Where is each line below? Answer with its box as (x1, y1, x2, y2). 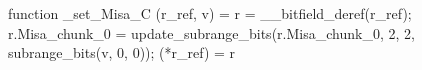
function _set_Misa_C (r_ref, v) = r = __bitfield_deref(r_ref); (8, 3, 412, 23)
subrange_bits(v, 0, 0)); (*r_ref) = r (8, 42, 236, 63)
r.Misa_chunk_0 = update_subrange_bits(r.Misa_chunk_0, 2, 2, (8, 22, 415, 43)
